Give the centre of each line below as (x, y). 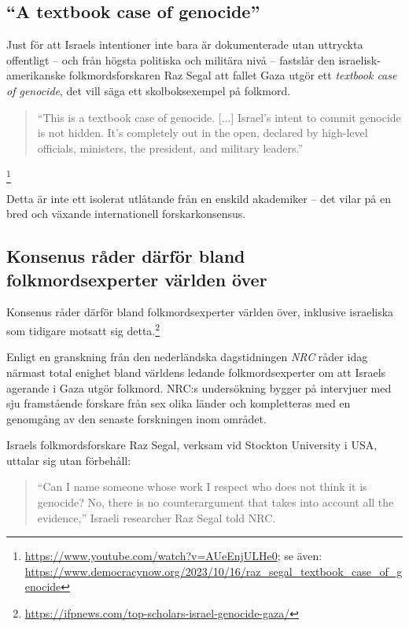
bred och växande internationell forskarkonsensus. (126, 214)
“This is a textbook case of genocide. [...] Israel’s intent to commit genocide (219, 117)
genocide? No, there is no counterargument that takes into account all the (216, 502)
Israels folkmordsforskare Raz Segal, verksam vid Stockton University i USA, (192, 445)
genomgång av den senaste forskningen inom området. (136, 418)
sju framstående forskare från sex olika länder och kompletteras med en (179, 403)
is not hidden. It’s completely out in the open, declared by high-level (203, 133)
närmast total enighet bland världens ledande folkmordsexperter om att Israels (196, 372)
